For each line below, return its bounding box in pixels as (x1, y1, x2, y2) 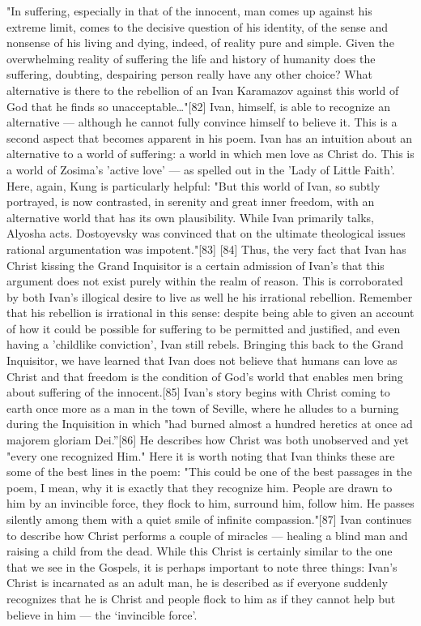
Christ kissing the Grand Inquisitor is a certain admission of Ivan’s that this (6, 256, 385, 273)
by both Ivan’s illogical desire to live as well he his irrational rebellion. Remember (6, 288, 413, 305)
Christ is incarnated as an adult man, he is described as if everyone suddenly (6, 574, 388, 591)
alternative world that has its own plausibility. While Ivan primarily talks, (6, 208, 374, 225)
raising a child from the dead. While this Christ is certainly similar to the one (6, 542, 393, 560)
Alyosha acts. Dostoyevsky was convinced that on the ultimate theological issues (6, 225, 406, 242)
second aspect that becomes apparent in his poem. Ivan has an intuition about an (6, 129, 412, 146)
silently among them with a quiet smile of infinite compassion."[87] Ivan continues (6, 511, 412, 527)
